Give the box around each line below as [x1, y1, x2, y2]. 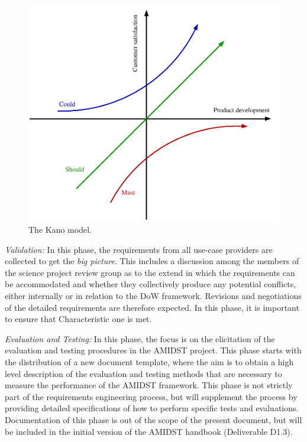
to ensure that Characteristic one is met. [5, 313, 152, 325]
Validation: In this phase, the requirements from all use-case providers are [5, 243, 273, 255]
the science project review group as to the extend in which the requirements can [5, 266, 295, 278]
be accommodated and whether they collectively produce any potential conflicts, [5, 278, 296, 290]
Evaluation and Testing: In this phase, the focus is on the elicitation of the [5, 332, 275, 344]
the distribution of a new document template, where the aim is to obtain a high [5, 355, 294, 368]
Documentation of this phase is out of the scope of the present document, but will [5, 413, 302, 425]
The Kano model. [28, 223, 92, 236]
